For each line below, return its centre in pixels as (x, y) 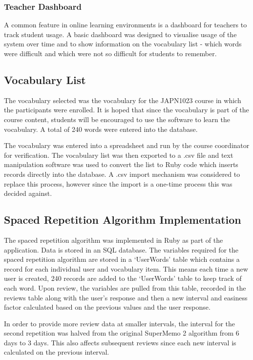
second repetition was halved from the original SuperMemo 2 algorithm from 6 (122, 333)
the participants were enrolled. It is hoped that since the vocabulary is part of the (126, 110)
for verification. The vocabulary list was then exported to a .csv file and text (119, 155)
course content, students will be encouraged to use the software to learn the (117, 119)
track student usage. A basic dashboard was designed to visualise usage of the (120, 34)
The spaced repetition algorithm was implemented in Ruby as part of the (114, 240)
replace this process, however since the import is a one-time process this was (118, 183)
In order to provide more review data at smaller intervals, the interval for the (119, 323)
